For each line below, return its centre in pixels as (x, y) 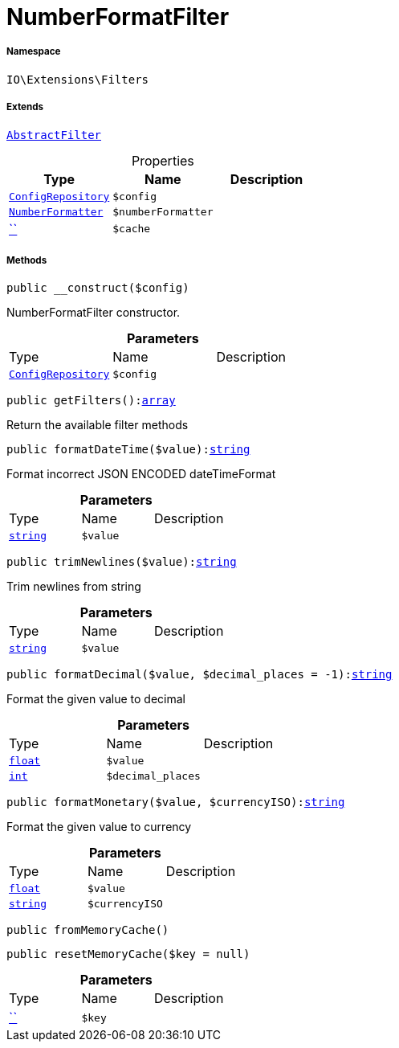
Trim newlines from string (74, 587)
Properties (163, 160)
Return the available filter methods (98, 425)
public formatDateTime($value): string (128, 450)
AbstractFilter (54, 135)
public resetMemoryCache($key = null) (128, 954)
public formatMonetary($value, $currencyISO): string (176, 802)
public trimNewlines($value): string (122, 562)
